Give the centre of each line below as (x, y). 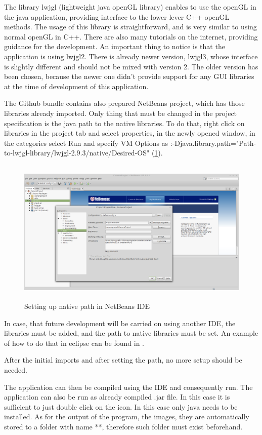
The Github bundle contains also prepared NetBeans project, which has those (124, 103)
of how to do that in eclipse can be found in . (74, 343)
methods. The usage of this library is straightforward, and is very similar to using (130, 27)
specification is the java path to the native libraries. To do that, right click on (124, 123)
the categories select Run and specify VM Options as (86, 143)
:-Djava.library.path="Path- (213, 143)
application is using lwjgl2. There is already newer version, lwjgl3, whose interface (131, 56)
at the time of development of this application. (76, 86)
